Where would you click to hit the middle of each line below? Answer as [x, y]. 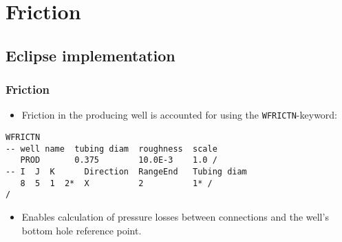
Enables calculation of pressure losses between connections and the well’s [175, 216]
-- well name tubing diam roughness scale [111, 149]
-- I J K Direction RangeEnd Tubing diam [126, 172]
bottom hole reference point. [82, 230]
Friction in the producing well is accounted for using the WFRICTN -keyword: [180, 115]
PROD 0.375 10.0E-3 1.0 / [119, 160]
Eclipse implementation [90, 55]
